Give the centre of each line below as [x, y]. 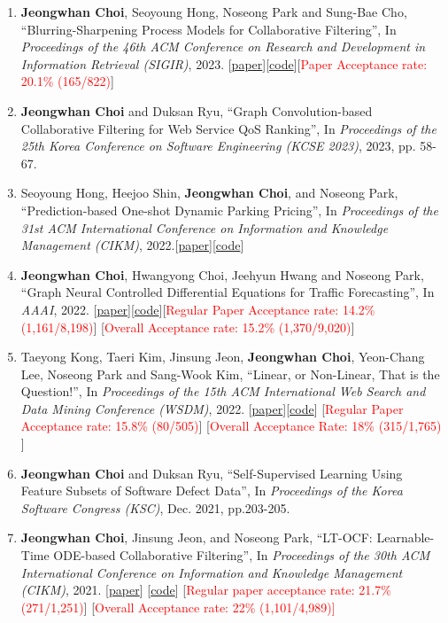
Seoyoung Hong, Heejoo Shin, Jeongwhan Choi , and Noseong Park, [209, 193]
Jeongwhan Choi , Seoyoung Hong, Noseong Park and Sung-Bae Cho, [214, 12]
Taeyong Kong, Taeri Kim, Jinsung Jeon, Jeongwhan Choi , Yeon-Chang [223, 357]
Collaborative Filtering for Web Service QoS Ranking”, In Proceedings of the [228, 128]
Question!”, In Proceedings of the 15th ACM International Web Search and [223, 391]
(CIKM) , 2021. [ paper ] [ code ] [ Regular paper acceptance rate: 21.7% [206, 590]
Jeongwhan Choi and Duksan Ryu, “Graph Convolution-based [197, 110]
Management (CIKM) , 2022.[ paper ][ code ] [132, 245]
